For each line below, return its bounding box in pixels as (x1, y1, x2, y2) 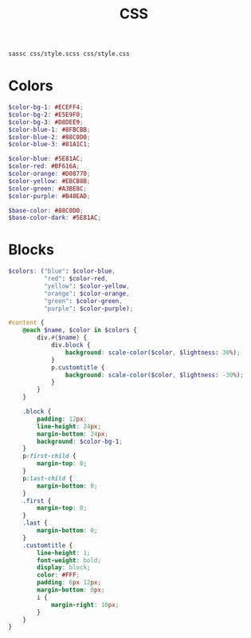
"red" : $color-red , (43, 275, 109, 283)
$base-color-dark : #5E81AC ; (8, 213, 102, 222)
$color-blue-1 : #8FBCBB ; (8, 126, 91, 134)
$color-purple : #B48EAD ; (8, 192, 91, 200)
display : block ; (37, 564, 91, 572)
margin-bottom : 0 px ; (37, 586, 105, 594)
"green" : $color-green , (43, 297, 124, 305)
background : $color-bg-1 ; (37, 437, 124, 445)
